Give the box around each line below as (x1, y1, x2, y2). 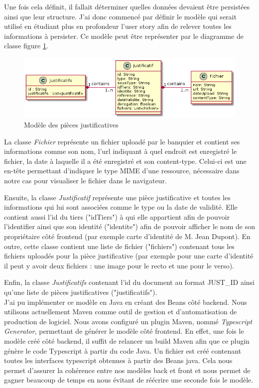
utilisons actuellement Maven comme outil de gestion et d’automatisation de (4, 306, 237, 317)
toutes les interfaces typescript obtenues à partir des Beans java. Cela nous (4, 355, 233, 366)
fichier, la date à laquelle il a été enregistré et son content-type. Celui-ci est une (4, 155, 247, 166)
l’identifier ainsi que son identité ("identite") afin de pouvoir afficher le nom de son (4, 221, 255, 232)
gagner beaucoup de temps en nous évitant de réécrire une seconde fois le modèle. (4, 375, 254, 385)
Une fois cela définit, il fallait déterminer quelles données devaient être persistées (4, 1, 250, 11)
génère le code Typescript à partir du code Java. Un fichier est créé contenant (4, 345, 242, 356)
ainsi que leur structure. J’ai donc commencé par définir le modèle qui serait (4, 11, 237, 21)
